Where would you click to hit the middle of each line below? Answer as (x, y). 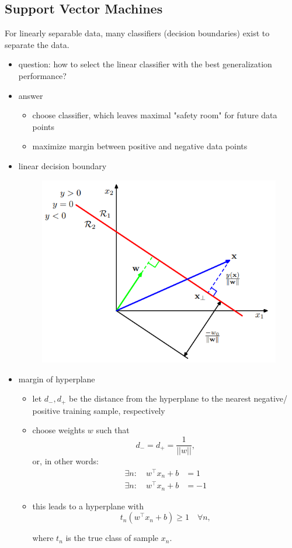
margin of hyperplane (57, 379)
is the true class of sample (112, 538)
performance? (42, 75)
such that (113, 430)
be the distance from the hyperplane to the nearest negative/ (178, 398)
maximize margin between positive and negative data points (140, 146)
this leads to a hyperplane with (88, 506)
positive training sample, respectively (99, 410)
